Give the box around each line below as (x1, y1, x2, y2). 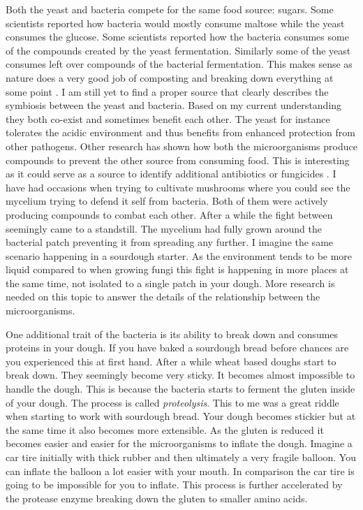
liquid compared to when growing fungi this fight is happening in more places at (6, 262, 349, 277)
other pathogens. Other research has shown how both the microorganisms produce (6, 138, 357, 153)
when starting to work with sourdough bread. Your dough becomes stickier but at (6, 409, 356, 423)
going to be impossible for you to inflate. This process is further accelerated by (6, 477, 343, 492)
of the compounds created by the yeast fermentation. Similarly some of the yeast (6, 43, 351, 57)
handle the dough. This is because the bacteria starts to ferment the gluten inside (6, 381, 355, 396)
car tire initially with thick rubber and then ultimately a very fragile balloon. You (6, 450, 356, 464)
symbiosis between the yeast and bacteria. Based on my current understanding (6, 98, 342, 112)
